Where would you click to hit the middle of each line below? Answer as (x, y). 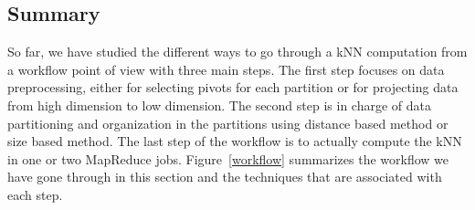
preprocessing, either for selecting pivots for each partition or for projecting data (233, 87)
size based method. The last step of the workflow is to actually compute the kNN (235, 141)
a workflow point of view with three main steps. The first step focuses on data (226, 69)
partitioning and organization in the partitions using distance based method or (228, 123)
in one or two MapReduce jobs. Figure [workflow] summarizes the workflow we (228, 158)
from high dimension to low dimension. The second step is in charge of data (220, 105)
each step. (35, 194)
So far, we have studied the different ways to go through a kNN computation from (237, 52)
